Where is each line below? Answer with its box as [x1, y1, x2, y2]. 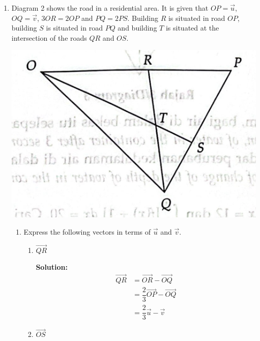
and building [118, 22, 157, 33]
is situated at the [165, 22, 219, 33]
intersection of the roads [11, 32, 87, 43]
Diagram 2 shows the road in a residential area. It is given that [11, 3, 209, 13]
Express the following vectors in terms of [23, 226, 151, 237]
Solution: [36, 262, 68, 272]
